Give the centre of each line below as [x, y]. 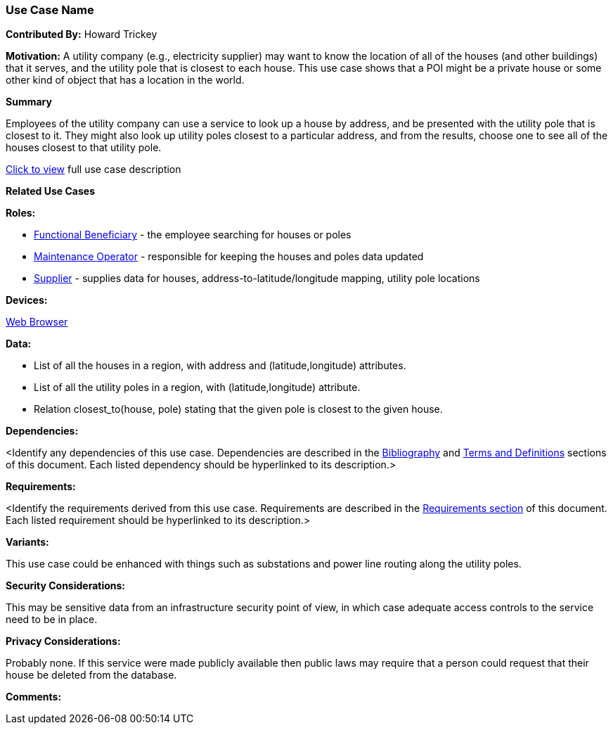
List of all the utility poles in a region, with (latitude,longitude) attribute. [197, 388]
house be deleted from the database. [91, 675]
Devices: [27, 300]
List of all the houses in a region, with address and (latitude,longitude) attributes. [220, 366]
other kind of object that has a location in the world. [125, 80]
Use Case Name [50, 10]
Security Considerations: [66, 586]
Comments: [34, 697]
